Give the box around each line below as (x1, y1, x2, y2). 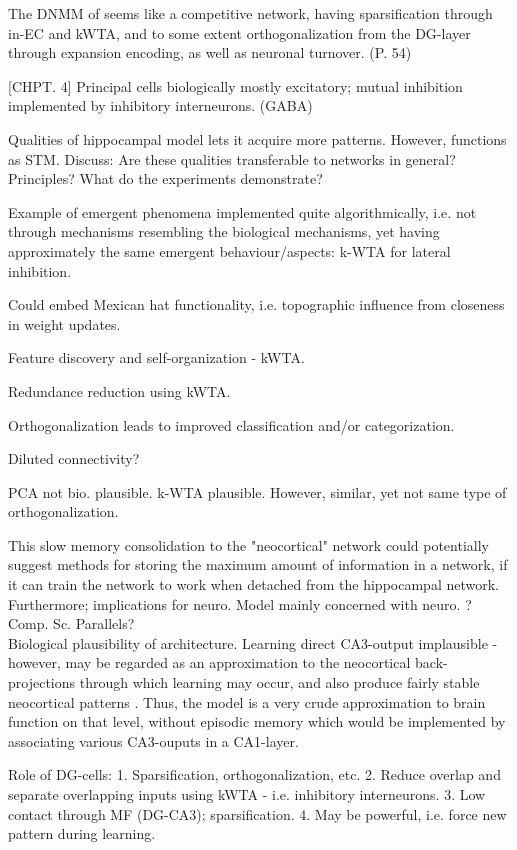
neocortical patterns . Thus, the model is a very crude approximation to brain (8, 691, 486, 712)
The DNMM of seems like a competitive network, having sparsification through (8, 3, 493, 23)
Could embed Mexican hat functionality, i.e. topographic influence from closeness (8, 294, 505, 315)
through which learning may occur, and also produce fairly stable (79, 672, 480, 693)
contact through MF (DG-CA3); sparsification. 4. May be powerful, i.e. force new (8, 803, 507, 824)
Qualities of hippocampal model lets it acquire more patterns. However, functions (8, 128, 507, 149)
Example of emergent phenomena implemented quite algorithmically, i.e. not (8, 201, 477, 222)
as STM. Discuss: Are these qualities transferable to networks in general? (8, 148, 456, 169)
